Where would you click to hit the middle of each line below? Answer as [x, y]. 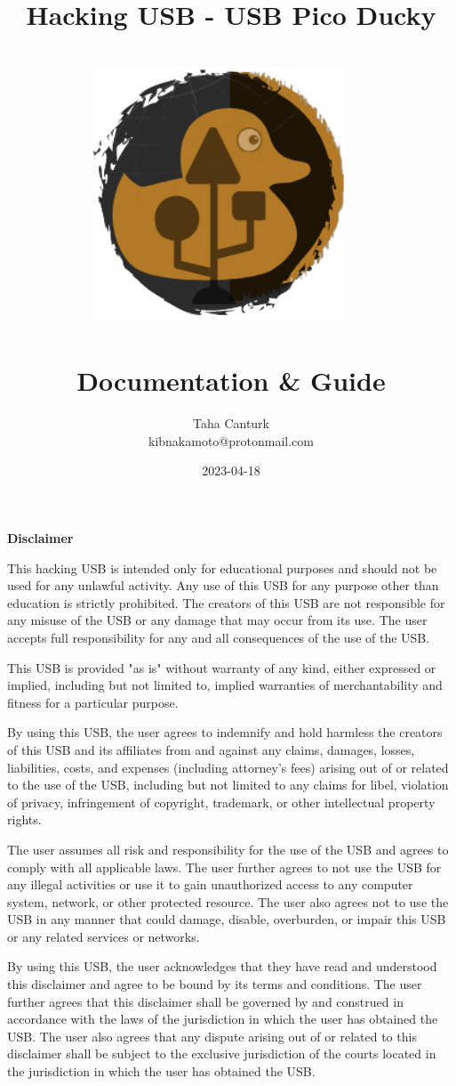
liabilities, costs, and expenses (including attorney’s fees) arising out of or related [228, 767]
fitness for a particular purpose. [93, 702]
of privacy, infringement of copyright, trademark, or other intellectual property [221, 802]
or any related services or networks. [104, 936]
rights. [24, 819]
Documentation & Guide [231, 381]
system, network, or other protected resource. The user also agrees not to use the [228, 901]
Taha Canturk [231, 423]
